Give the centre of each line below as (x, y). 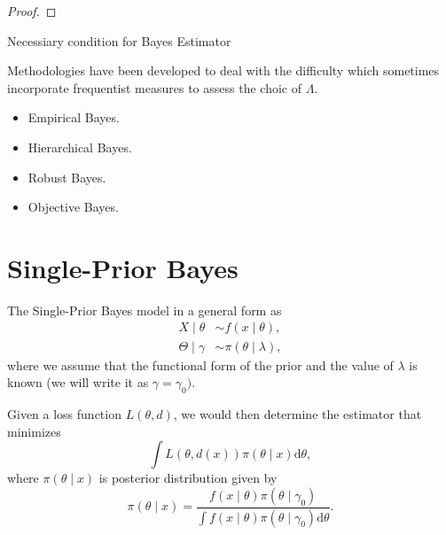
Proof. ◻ (32, 11)
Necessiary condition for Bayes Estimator (119, 40)
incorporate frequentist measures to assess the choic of (154, 87)
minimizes (34, 431)
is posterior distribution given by (188, 478)
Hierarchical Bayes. (80, 147)
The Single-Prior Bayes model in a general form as (145, 310)
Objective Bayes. (73, 207)
